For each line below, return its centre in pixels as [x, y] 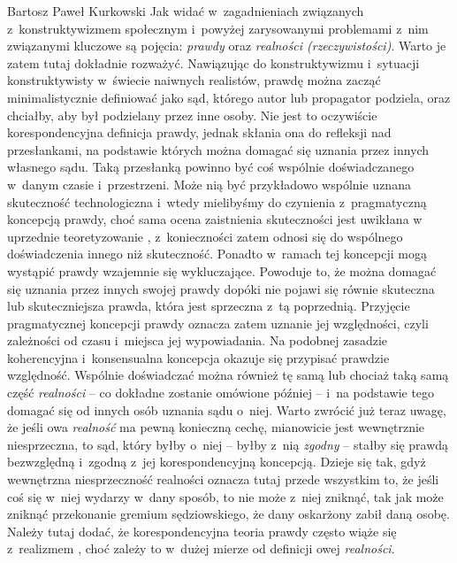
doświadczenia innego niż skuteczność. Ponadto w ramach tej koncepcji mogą [217, 254]
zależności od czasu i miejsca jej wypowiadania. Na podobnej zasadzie [198, 340]
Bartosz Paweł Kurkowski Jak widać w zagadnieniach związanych [186, 11]
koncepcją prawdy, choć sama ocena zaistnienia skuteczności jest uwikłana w [215, 219]
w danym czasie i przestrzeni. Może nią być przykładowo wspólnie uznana [209, 184]
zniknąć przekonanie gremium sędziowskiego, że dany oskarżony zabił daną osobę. [228, 514]
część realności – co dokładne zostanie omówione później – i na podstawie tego [221, 393]
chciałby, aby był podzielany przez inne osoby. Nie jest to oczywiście [192, 115]
